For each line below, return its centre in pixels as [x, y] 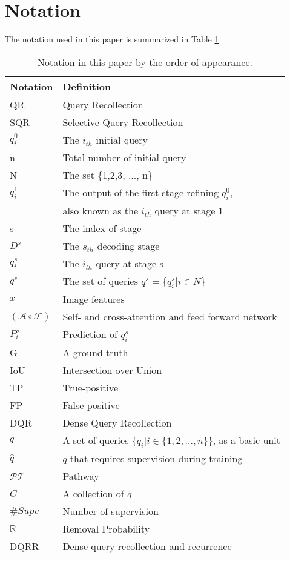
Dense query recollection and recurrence [147, 546]
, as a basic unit [246, 440]
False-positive [91, 405]
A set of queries [96, 440]
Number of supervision [110, 511]
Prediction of [90, 334]
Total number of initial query [124, 157]
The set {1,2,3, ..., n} [107, 174]
